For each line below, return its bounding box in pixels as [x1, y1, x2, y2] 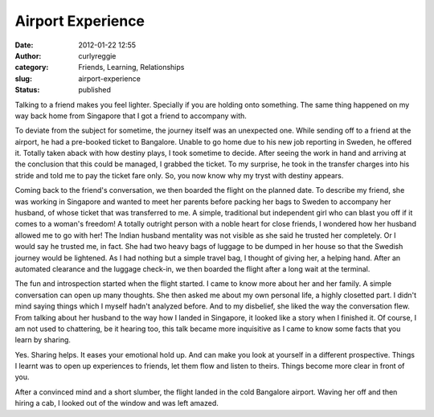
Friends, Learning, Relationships [78, 63, 185, 72]
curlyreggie [78, 51, 117, 60]
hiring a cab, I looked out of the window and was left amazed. [14, 399, 219, 408]
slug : [14, 73, 32, 84]
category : [14, 63, 49, 72]
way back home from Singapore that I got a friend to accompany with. [14, 111, 247, 121]
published [78, 85, 112, 95]
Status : [14, 85, 40, 95]
